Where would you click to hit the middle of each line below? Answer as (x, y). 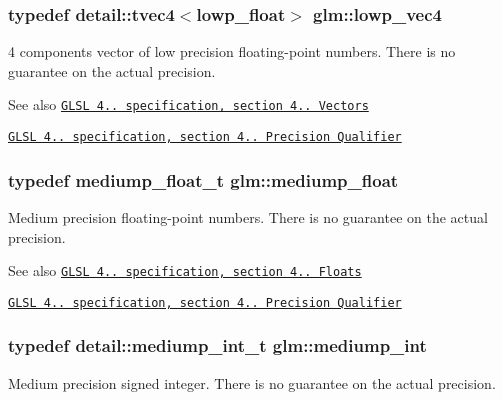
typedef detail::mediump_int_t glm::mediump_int (217, 345)
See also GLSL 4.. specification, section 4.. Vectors (188, 104)
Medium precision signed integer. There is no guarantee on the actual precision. (252, 382)
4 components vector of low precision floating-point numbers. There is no (232, 51)
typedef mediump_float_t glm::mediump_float (203, 179)
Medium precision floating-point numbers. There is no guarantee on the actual (248, 216)
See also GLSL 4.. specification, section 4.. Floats (185, 270)
